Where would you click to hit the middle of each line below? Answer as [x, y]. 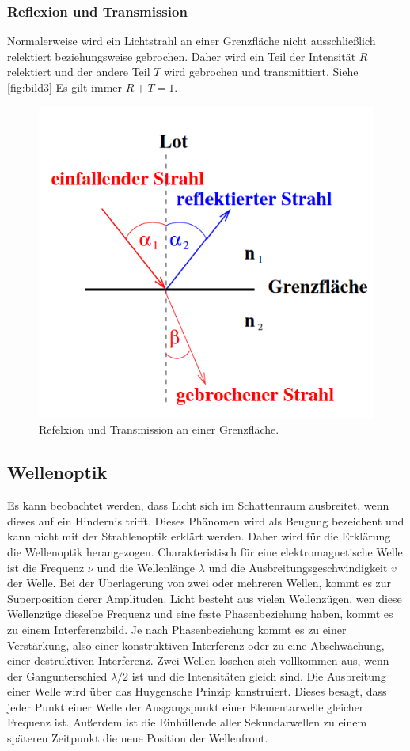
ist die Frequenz [46, 567]
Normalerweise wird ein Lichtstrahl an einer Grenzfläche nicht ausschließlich [192, 41]
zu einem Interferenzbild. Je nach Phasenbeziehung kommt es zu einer [177, 629]
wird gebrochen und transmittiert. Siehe [261, 72]
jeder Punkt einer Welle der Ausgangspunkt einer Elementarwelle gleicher [186, 706]
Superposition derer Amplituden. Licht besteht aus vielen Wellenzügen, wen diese [205, 598]
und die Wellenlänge [146, 567]
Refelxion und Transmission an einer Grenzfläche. [159, 429]
